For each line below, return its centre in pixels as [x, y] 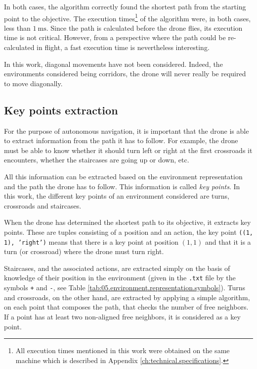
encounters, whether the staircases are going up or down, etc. [97, 160]
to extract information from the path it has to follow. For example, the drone [121, 140]
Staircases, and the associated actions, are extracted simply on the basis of [117, 268]
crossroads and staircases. [43, 205]
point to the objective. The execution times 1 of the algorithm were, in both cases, [128, 17]
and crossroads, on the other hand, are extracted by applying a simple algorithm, [127, 297]
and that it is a [228, 241]
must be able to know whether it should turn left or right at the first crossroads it [128, 150]
